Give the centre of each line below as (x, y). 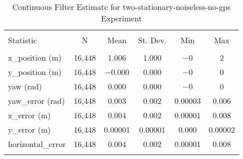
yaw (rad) (25, 86)
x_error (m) (29, 115)
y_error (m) (29, 129)
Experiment (121, 18)
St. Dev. (152, 40)
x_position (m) (35, 57)
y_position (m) (35, 72)
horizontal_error (37, 144)
